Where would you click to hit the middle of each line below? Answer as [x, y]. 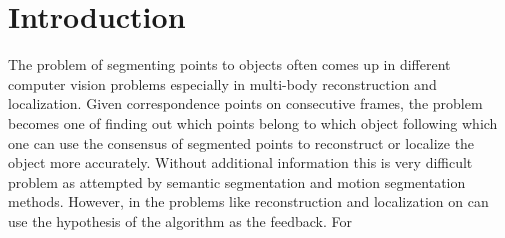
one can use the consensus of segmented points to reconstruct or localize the [241, 142]
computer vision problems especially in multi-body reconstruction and [222, 83]
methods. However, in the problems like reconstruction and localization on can [248, 201]
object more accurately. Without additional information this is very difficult [240, 162]
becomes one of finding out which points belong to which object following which [253, 122]
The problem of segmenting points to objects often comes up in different [229, 64]
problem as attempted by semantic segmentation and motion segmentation [237, 181]
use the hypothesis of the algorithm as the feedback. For [180, 220]
